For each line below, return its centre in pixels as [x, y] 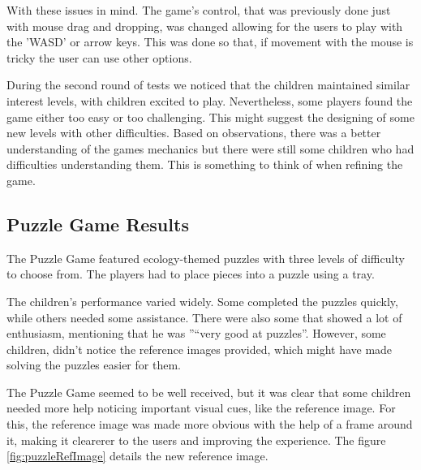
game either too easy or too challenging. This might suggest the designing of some [210, 116]
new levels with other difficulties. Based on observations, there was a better [194, 133]
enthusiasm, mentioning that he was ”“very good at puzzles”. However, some [196, 333]
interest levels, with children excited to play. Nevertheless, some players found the [210, 100]
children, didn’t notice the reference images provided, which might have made [200, 349]
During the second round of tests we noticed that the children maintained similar [208, 85]
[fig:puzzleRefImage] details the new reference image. [137, 456]
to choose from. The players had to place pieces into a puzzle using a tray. [191, 274]
